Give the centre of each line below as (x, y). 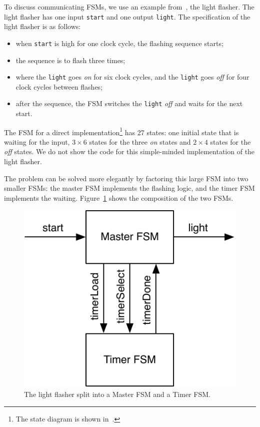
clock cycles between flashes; (59, 86)
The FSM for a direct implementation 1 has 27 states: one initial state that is (121, 131)
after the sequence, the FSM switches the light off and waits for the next (129, 103)
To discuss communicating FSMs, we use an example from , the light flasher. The (129, 7)
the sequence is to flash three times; (70, 60)
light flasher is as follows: (42, 26)
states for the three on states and (140, 141)
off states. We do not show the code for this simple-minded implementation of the (129, 151)
